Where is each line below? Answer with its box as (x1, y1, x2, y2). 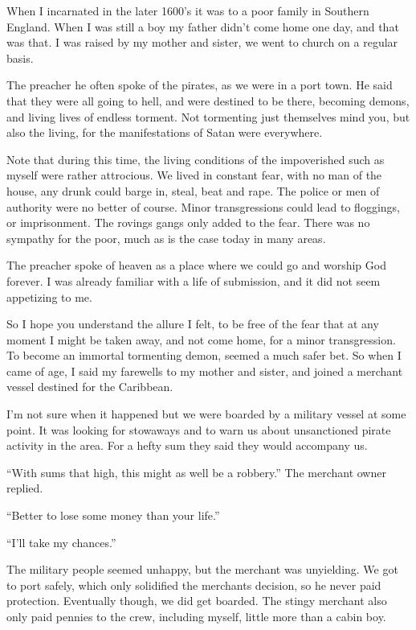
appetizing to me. (6, 288, 92, 305)
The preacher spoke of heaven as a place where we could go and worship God (6, 257, 386, 274)
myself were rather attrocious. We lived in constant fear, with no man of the (6, 167, 382, 183)
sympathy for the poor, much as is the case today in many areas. (6, 229, 326, 246)
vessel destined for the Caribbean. (6, 378, 173, 395)
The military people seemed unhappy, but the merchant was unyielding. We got (6, 561, 398, 578)
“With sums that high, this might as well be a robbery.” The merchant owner (6, 463, 386, 480)
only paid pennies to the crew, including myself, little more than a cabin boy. (6, 608, 386, 624)
